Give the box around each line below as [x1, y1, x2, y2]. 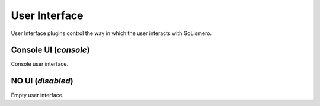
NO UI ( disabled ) [11, 76, 73, 86]
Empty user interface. [11, 92, 64, 99]
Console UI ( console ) [11, 45, 90, 55]
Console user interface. [11, 60, 68, 68]
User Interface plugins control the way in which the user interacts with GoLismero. [11, 30, 212, 37]
